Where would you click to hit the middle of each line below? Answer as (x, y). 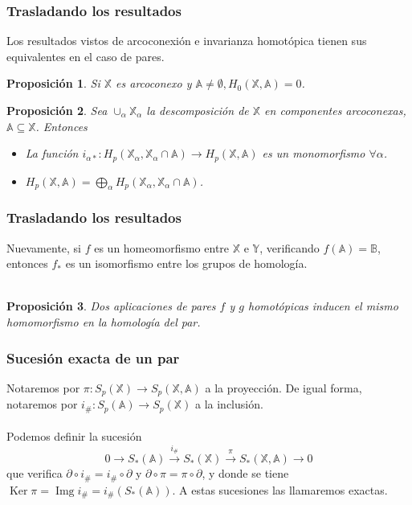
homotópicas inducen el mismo (323, 306)
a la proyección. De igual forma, (284, 387)
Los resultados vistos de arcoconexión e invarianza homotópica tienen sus (187, 41)
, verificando (290, 247)
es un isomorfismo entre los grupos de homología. (186, 263)
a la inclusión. (229, 404)
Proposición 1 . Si (53, 83)
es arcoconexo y (154, 83)
